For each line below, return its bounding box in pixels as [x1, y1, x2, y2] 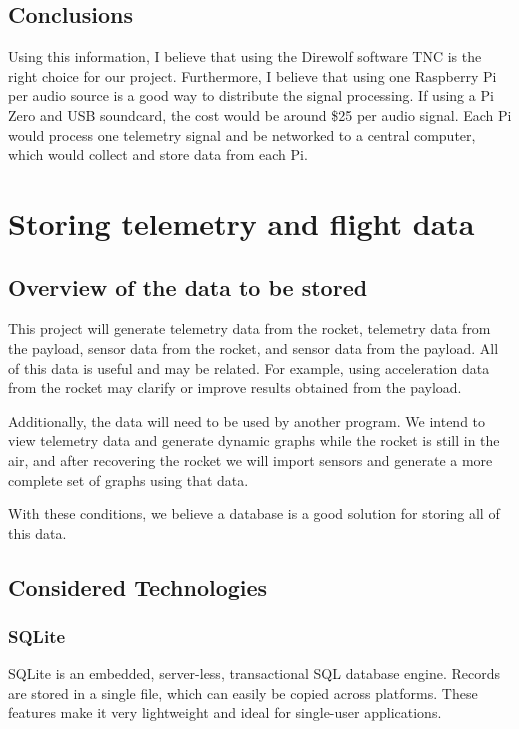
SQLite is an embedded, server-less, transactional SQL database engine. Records [8, 663, 501, 684]
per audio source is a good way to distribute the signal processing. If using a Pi [8, 85, 494, 106]
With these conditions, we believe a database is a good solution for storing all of [8, 503, 500, 524]
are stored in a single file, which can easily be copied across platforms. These [8, 682, 478, 703]
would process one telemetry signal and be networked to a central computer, [8, 124, 476, 145]
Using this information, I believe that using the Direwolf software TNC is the [8, 46, 482, 67]
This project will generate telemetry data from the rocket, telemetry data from [8, 318, 491, 339]
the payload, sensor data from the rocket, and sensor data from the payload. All [8, 337, 499, 358]
